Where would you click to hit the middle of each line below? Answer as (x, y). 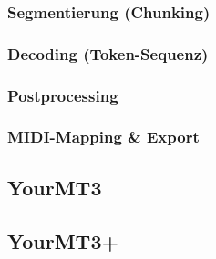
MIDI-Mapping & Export (103, 137)
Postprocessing (63, 95)
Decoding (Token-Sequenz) (108, 53)
